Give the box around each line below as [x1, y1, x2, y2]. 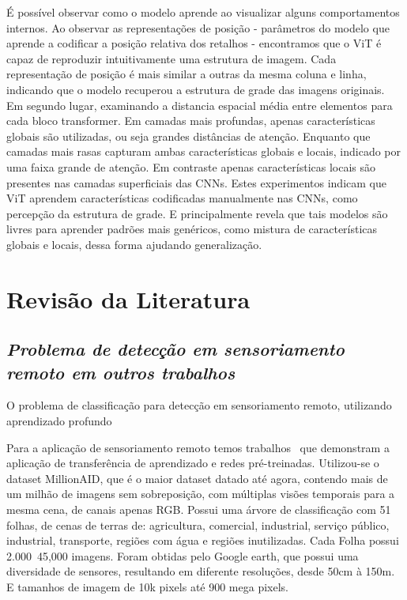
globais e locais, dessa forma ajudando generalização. [6, 236, 262, 252]
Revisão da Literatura [6, 282, 251, 315]
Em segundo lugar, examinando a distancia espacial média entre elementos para [6, 96, 393, 113]
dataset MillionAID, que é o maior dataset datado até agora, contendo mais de [6, 470, 388, 486]
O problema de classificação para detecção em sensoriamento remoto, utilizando [6, 397, 392, 413]
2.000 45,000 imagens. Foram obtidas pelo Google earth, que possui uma [6, 547, 359, 564]
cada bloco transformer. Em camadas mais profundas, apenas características [6, 112, 375, 129]
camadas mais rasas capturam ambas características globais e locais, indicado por [6, 143, 401, 160]
